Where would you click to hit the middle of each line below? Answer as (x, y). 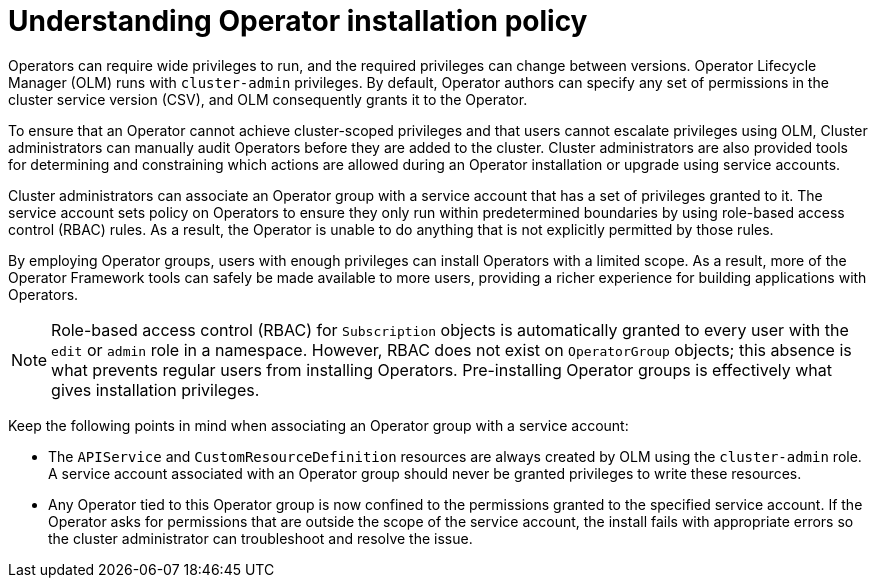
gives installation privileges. (155, 389)
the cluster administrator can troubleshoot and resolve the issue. (260, 538)
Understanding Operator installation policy (298, 21)
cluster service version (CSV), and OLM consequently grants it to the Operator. (268, 99)
